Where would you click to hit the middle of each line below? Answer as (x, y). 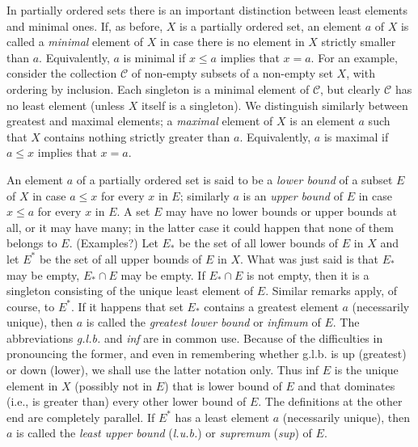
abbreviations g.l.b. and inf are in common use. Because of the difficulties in (195, 337)
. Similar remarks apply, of (331, 291)
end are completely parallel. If (81, 417)
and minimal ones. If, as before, (85, 25)
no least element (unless (66, 105)
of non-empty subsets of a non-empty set (232, 73)
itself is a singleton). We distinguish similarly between (274, 105)
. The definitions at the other (330, 401)
